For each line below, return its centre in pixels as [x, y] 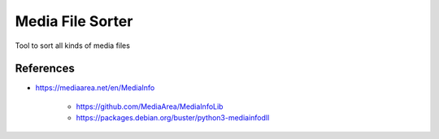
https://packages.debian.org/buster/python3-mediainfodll [173, 118]
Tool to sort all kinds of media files [72, 46]
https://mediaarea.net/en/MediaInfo [95, 88]
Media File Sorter [74, 21]
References [45, 69]
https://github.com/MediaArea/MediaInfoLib [150, 106]
